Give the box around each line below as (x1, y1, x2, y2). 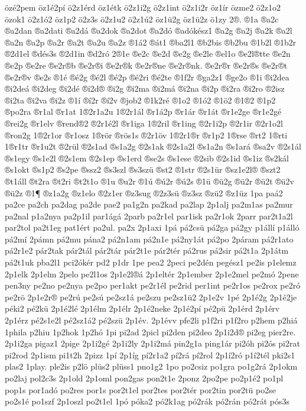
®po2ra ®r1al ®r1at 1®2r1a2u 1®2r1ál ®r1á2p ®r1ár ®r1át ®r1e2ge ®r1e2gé (5, 105, 282, 118)
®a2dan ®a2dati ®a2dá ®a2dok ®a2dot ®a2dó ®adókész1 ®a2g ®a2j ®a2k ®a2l (5, 24, 292, 37)
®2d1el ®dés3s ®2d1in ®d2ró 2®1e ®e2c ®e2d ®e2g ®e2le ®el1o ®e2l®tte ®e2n (5, 47, 291, 60)
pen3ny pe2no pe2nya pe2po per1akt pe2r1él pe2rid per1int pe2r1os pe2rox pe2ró (5, 279, 301, 292)
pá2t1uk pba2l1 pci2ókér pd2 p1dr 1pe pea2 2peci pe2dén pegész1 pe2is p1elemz (5, 256, 297, 268)
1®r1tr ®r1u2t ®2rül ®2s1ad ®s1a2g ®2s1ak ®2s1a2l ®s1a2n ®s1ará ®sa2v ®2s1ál (5, 140, 301, 153)
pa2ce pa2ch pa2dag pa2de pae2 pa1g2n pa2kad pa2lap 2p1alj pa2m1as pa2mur (5, 198, 293, 211)
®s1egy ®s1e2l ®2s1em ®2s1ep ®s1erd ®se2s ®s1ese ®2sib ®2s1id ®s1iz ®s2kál (5, 151, 289, 164)
